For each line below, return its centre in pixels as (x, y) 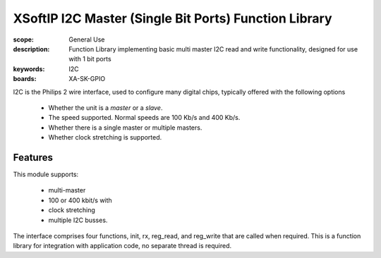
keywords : (29, 69)
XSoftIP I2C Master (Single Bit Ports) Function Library (173, 18)
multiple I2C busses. (78, 220)
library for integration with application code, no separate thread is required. (122, 246)
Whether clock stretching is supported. (105, 137)
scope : (24, 39)
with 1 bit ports (90, 59)
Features (33, 158)
